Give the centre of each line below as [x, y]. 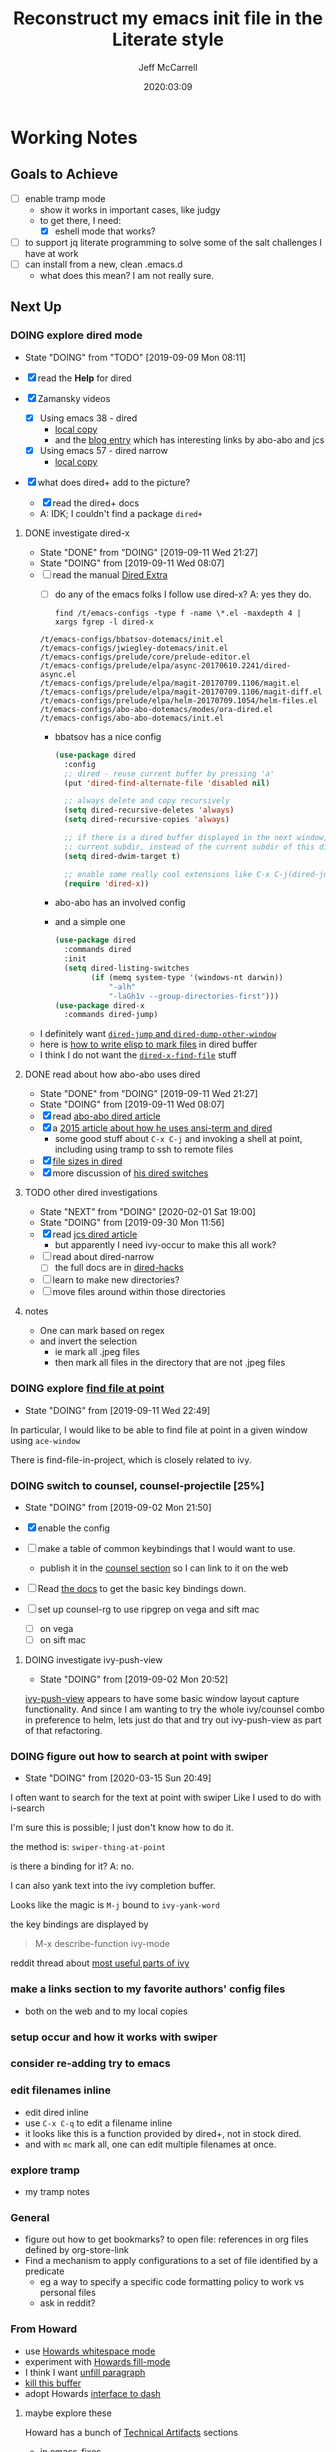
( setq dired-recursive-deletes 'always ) [149, 810]
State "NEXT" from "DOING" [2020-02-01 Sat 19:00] [148, 1212]
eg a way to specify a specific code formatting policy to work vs [172, 2282]
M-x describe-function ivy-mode [102, 1944]
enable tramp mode [65, 198]
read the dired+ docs [96, 503]
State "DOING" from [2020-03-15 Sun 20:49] [118, 1778]
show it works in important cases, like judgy [130, 209]
